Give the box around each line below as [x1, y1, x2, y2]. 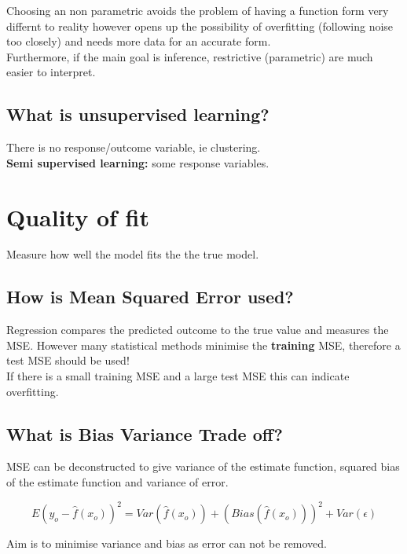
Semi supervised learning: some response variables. [6, 154, 269, 171]
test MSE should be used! [6, 352, 130, 369]
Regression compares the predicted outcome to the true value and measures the [6, 321, 389, 338]
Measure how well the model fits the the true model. [6, 246, 259, 262]
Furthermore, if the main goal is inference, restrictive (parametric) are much [6, 48, 373, 64]
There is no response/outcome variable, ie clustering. [6, 139, 261, 156]
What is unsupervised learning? [6, 102, 269, 127]
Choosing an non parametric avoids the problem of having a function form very [6, 2, 389, 18]
